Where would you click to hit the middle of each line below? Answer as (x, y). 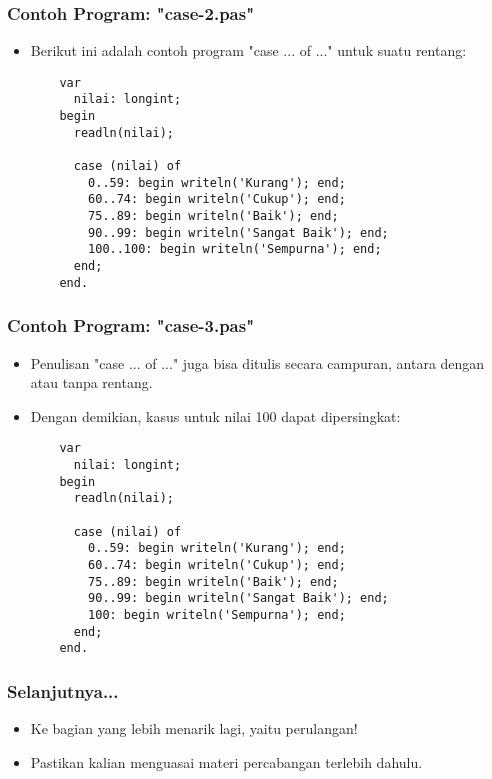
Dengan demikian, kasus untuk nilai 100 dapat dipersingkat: (215, 415)
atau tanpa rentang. (91, 382)
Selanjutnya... (63, 690)
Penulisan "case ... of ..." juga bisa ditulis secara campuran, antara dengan (257, 362)
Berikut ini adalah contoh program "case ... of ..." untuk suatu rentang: (248, 50)
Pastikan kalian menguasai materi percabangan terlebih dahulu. (226, 761)
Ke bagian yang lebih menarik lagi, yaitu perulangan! (194, 728)
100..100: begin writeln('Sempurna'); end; (235, 249)
